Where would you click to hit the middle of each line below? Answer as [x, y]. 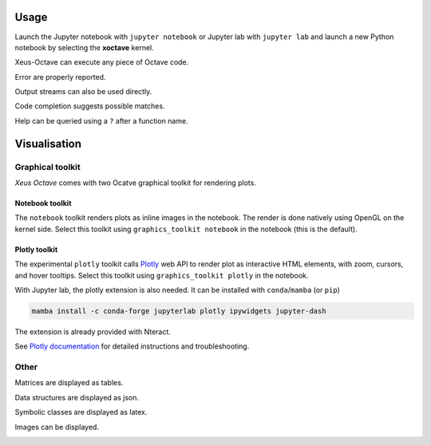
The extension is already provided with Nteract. [93, 332]
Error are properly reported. [60, 77]
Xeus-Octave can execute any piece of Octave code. [102, 62]
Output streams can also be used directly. [83, 92]
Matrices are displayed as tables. [69, 383]
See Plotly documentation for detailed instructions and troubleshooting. [132, 346]
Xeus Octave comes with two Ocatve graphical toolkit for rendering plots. [136, 183]
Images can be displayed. [57, 427]
